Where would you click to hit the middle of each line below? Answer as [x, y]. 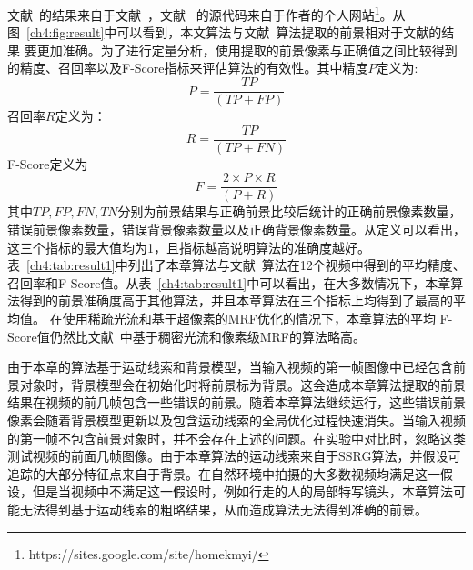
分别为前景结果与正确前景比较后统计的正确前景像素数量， [290, 211]
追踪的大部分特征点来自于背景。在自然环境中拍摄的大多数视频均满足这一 [224, 473]
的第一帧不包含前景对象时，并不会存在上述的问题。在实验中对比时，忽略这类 [236, 438]
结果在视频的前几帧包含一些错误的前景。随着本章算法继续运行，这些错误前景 [236, 402]
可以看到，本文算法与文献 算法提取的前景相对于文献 [273, 32]
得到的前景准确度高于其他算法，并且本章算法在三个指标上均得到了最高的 [236, 300]
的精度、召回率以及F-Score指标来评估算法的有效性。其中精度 [188, 68]
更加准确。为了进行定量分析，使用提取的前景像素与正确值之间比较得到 [247, 50]
